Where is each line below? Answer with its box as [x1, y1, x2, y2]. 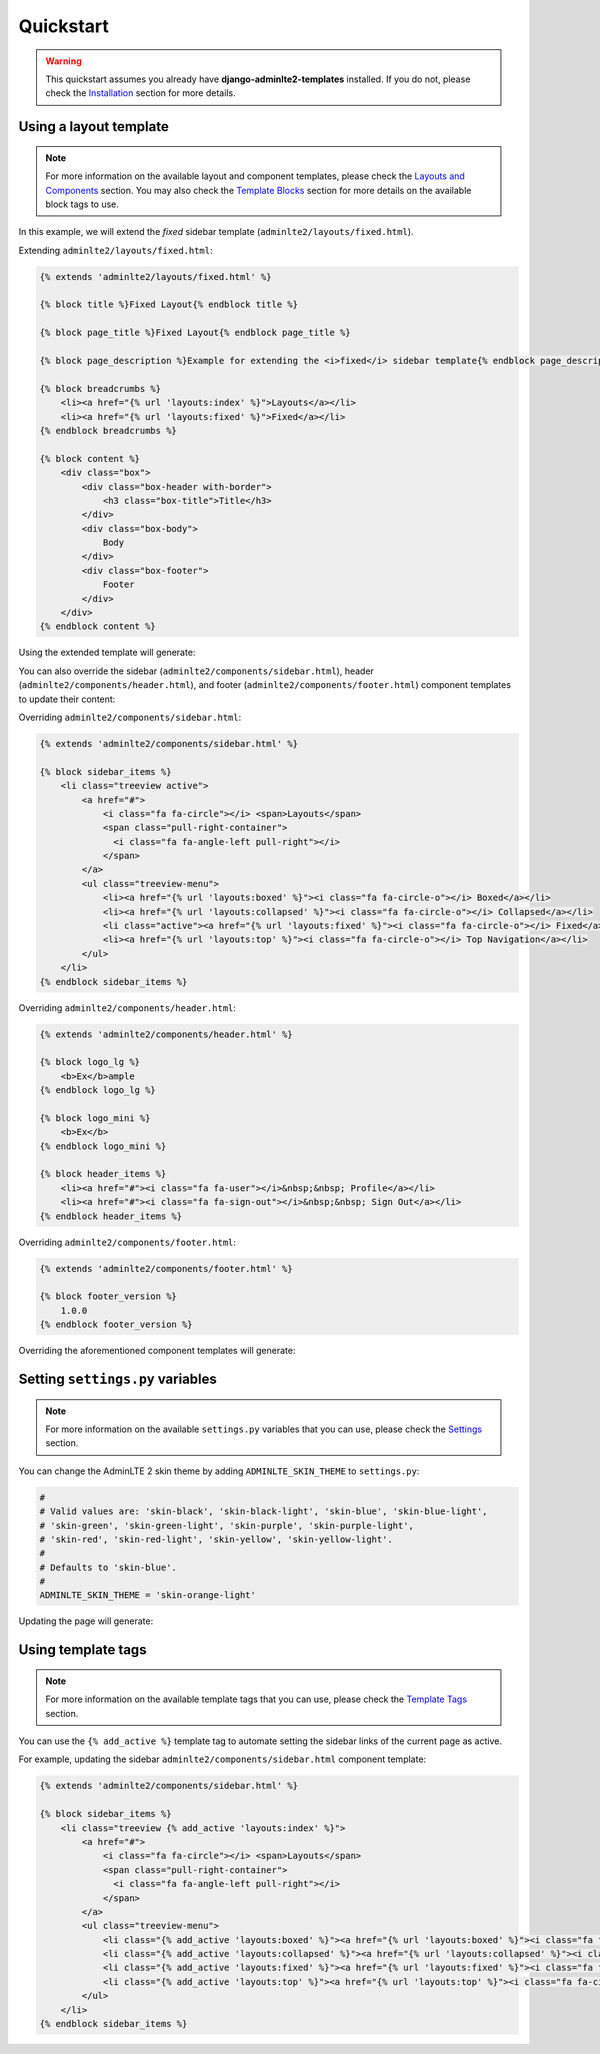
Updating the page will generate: [18, 1615, 154, 1627]
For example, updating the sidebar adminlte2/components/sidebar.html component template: [18, 1753, 427, 1765]
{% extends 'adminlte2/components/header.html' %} [39, 1028, 294, 1040]
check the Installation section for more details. [45, 87, 236, 99]
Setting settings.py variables [18, 1370, 217, 1387]
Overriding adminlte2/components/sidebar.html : [18, 711, 242, 723]
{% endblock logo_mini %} [39, 1140, 167, 1152]
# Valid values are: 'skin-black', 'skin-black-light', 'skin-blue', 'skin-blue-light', [39, 1506, 489, 1517]
